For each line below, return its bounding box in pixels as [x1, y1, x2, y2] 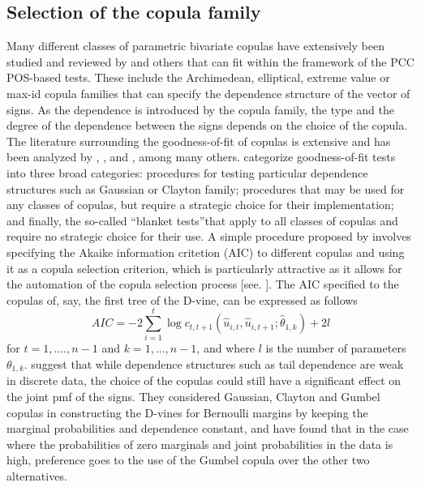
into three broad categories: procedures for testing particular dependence [6, 164, 368, 181]
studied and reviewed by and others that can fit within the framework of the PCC [6, 53, 415, 70]
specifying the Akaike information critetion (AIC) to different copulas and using [6, 243, 405, 260]
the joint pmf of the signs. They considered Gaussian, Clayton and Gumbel [6, 388, 380, 405]
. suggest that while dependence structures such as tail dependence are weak [24, 356, 404, 373]
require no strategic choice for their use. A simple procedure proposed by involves [6, 228, 411, 245]
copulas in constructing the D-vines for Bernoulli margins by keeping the [6, 404, 368, 421]
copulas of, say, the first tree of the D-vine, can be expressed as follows [6, 291, 358, 308]
